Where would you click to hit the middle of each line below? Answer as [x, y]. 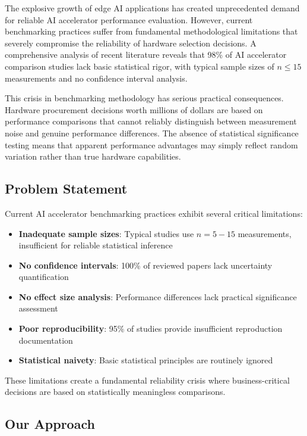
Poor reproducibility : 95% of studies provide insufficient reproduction [151, 328]
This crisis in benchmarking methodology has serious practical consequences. [144, 98]
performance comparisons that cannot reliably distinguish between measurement [151, 121]
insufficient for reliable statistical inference [96, 245]
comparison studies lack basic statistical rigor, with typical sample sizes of [140, 66]
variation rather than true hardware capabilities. [93, 156]
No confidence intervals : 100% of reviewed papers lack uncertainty [145, 265]
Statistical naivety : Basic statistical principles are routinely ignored [146, 360]
